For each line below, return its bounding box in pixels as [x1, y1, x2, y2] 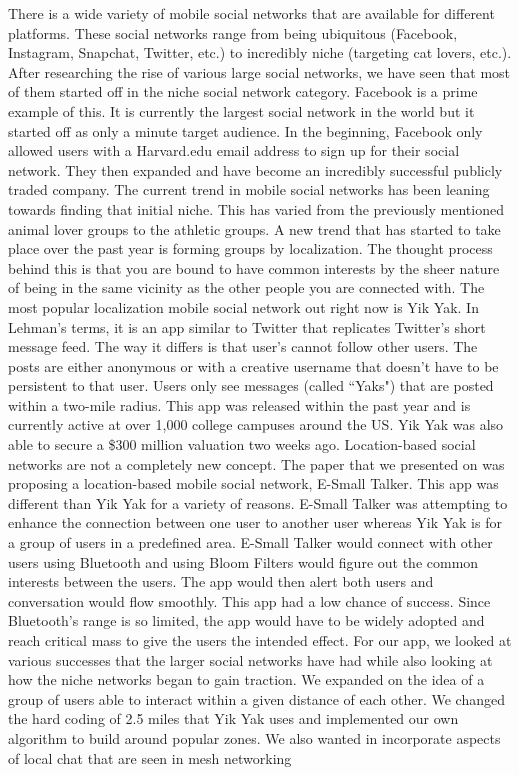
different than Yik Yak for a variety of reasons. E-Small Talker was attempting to [8, 492, 508, 513]
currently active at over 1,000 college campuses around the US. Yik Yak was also [8, 414, 504, 435]
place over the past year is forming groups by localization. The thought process [8, 238, 493, 259]
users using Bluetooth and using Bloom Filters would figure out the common [8, 551, 479, 572]
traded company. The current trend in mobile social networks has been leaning [8, 179, 490, 200]
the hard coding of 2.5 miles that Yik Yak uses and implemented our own [8, 708, 459, 729]
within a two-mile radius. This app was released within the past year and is [8, 394, 471, 415]
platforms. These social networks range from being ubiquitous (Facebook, [8, 22, 458, 43]
